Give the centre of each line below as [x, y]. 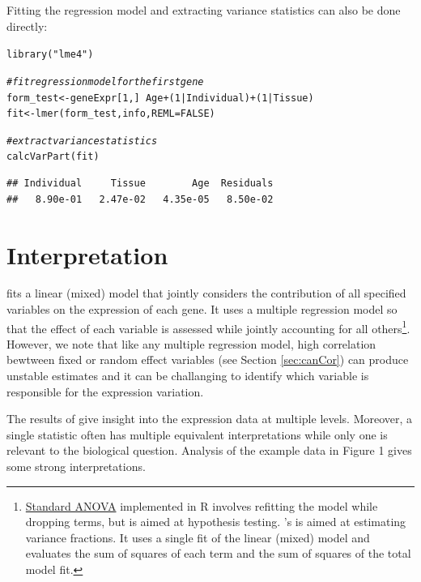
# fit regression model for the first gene [105, 81]
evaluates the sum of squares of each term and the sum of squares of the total [218, 553]
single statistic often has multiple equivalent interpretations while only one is [197, 434]
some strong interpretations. [76, 466]
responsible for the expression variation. [105, 391]
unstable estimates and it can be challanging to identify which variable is [188, 376]
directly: [27, 26]
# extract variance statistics [82, 141]
